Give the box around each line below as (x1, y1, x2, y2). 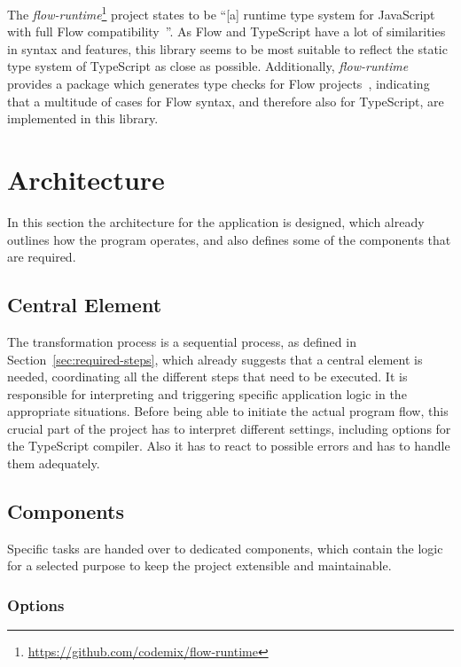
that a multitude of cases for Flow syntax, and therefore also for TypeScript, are (7, 91, 444, 110)
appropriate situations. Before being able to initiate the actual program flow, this (7, 402, 449, 420)
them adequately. (7, 454, 100, 473)
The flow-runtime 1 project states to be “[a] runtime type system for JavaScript (7, 3, 435, 23)
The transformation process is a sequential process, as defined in (7, 332, 356, 350)
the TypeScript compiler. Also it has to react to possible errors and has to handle (7, 436, 450, 455)
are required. (7, 247, 76, 266)
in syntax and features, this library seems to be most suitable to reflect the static (7, 39, 448, 58)
